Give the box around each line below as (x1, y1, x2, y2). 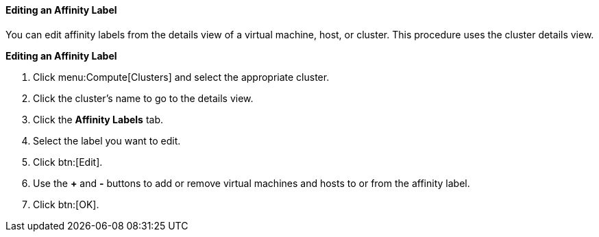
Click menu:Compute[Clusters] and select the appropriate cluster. (33, 71, 330, 83)
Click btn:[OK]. (33, 198, 99, 210)
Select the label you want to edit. (33, 134, 181, 147)
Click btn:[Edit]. (33, 155, 103, 168)
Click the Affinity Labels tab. (33, 113, 163, 125)
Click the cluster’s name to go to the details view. (33, 92, 254, 104)
